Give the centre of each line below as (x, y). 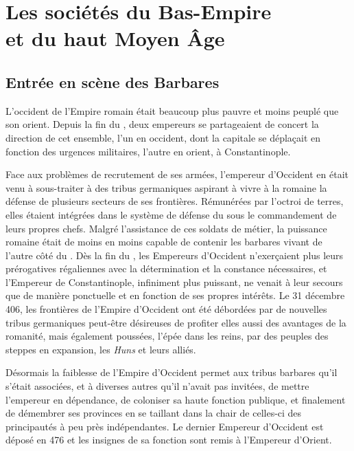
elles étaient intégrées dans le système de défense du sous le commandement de (171, 214)
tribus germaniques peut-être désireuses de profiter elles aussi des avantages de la (176, 322)
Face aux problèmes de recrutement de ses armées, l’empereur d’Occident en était (177, 174)
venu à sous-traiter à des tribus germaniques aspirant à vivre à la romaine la (166, 187)
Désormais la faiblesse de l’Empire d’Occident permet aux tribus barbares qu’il (172, 372)
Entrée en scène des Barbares (113, 81)
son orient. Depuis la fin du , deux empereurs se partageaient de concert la (162, 124)
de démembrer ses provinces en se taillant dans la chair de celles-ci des (154, 413)
